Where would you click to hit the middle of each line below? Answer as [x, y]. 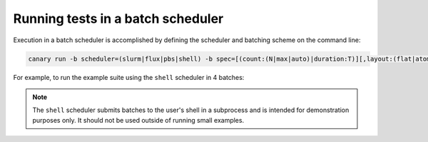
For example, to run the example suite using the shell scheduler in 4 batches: [129, 77]
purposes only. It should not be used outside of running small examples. [138, 120]
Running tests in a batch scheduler [118, 19]
